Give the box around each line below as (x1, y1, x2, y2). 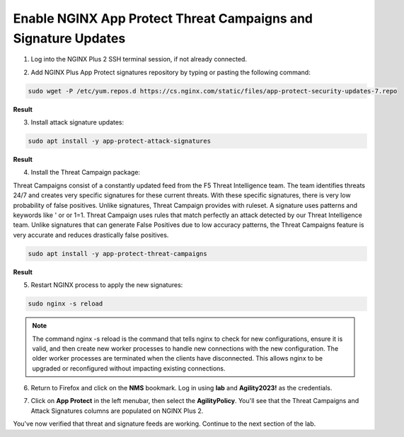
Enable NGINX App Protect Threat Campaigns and (13, 11, 313, 26)
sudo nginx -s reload (28, 300, 103, 308)
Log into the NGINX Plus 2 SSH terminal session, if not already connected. (30, 55, 248, 64)
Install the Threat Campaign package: (30, 168, 141, 177)
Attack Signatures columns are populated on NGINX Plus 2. (30, 407, 204, 415)
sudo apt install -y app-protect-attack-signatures (28, 137, 212, 145)
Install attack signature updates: (30, 118, 125, 127)
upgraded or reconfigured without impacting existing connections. (32, 364, 226, 373)
